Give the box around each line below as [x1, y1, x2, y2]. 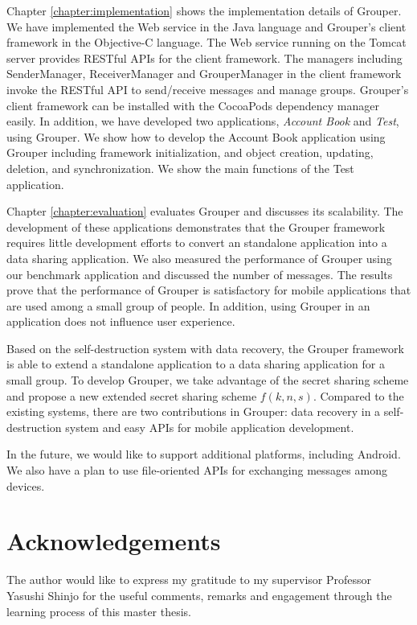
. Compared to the [313, 387, 404, 404]
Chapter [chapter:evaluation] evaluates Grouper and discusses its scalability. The [6, 203, 403, 220]
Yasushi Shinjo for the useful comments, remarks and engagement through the [6, 586, 392, 603]
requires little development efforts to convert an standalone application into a [6, 234, 387, 251]
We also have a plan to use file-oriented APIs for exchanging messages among [6, 462, 387, 479]
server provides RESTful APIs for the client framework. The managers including [6, 49, 403, 66]
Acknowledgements [6, 524, 221, 557]
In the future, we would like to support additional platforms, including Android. [6, 446, 401, 463]
